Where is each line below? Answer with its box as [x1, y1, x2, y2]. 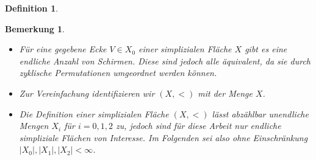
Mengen [19, 119, 49, 132]
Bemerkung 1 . [5, 22, 65, 35]
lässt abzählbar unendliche [212, 107, 309, 120]
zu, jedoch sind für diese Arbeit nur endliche [115, 119, 281, 132]
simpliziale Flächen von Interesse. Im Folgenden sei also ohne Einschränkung [19, 131, 308, 144]
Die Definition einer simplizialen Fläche [19, 107, 169, 120]
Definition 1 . [5, 2, 59, 14]
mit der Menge [198, 86, 253, 99]
